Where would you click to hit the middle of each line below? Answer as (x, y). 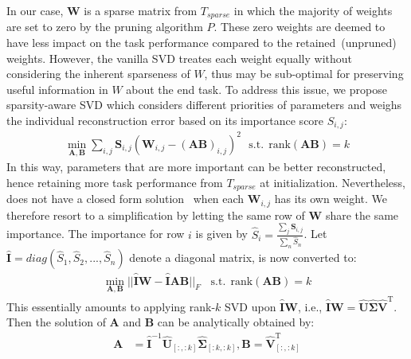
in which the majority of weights (313, 10)
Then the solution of (56, 322)
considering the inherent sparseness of (98, 74)
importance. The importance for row (96, 234)
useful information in (57, 89)
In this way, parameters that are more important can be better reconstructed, (196, 167)
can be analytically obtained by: (236, 322)
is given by (221, 234)
